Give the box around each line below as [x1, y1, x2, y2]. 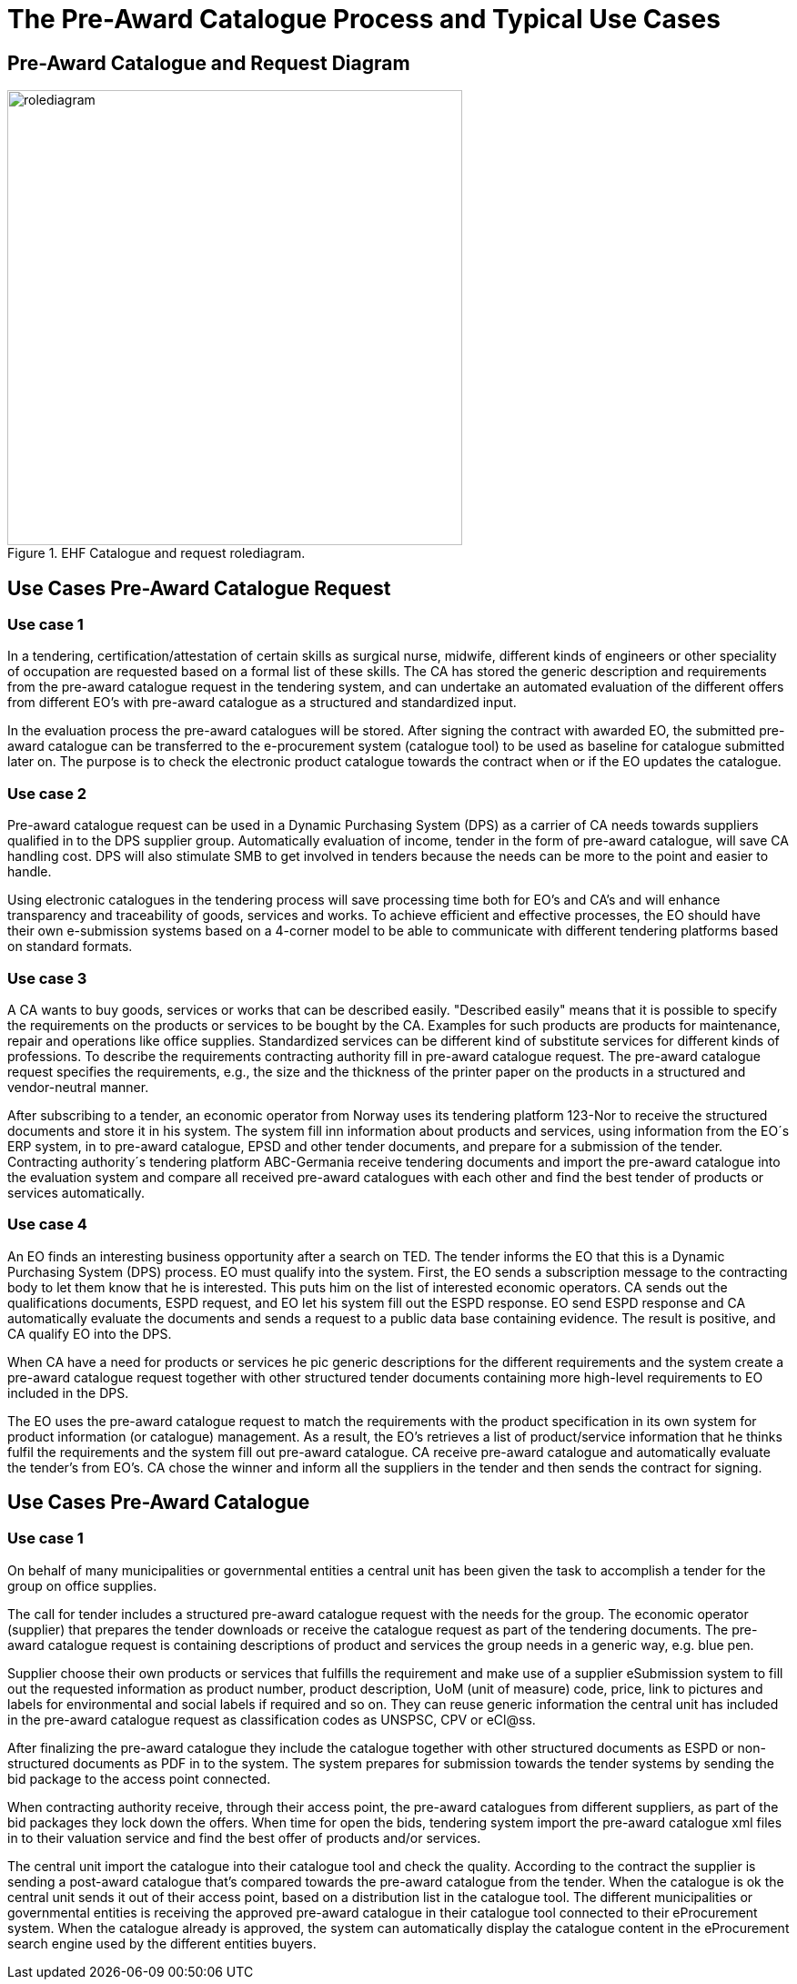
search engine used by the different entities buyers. [7, 1935, 317, 1951]
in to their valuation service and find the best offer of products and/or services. [7, 1829, 481, 1846]
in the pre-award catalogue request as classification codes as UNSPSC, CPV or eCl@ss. [7, 1711, 536, 1727]
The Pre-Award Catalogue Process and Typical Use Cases [7, 4, 721, 35]
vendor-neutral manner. [7, 1078, 149, 1095]
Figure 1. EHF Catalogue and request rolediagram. [7, 545, 306, 562]
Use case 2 [7, 784, 87, 803]
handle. [7, 864, 52, 880]
